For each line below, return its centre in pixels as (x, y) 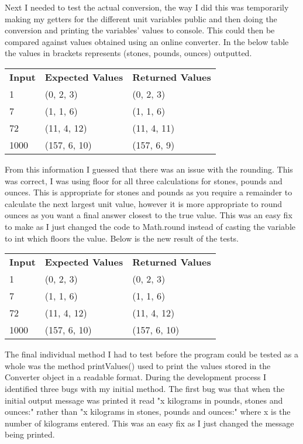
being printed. (30, 434)
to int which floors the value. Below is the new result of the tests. (122, 238)
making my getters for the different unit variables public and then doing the (141, 18)
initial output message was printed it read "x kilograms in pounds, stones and (144, 400)
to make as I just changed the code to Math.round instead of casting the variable (150, 226)
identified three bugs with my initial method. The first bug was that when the (145, 388)
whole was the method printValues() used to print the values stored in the (138, 365)
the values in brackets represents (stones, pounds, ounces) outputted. (128, 53)
